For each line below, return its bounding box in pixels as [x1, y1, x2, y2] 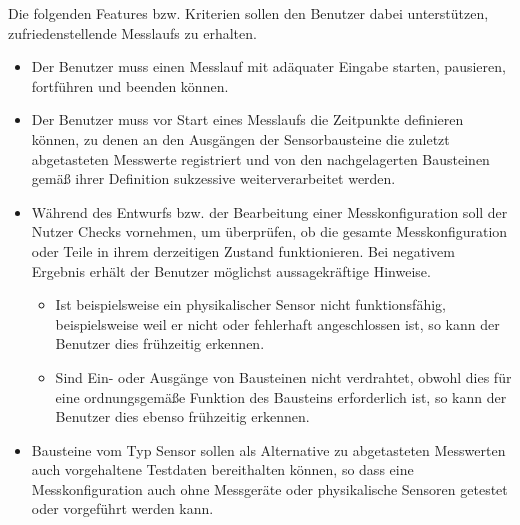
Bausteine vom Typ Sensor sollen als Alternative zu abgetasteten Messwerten [31, 439, 506, 460]
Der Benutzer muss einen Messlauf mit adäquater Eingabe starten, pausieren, [31, 56, 506, 77]
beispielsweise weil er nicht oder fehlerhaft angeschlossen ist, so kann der [55, 313, 500, 334]
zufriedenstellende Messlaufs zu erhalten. [8, 22, 257, 43]
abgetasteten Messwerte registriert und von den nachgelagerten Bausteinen [31, 148, 490, 169]
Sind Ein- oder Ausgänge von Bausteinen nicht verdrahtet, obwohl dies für [55, 366, 512, 387]
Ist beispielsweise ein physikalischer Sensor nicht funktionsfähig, [55, 294, 446, 315]
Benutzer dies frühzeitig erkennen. [55, 333, 265, 354]
